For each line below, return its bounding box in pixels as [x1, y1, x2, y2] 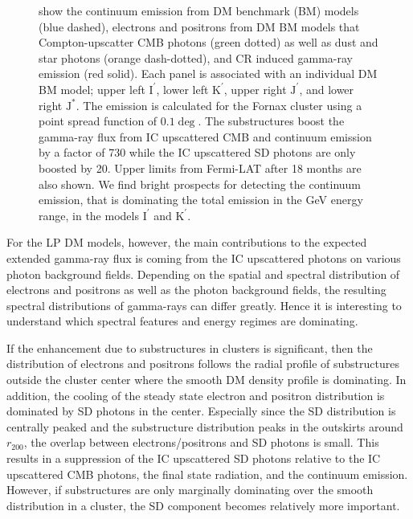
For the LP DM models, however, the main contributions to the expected [6, 234, 367, 251]
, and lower [299, 80, 354, 97]
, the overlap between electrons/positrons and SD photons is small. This [23, 434, 379, 451]
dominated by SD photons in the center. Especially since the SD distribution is [6, 403, 396, 419]
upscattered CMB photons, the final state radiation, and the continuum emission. [6, 465, 408, 482]
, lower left [156, 80, 209, 97]
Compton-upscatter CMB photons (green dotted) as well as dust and [39, 34, 378, 51]
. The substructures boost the [198, 112, 345, 129]
